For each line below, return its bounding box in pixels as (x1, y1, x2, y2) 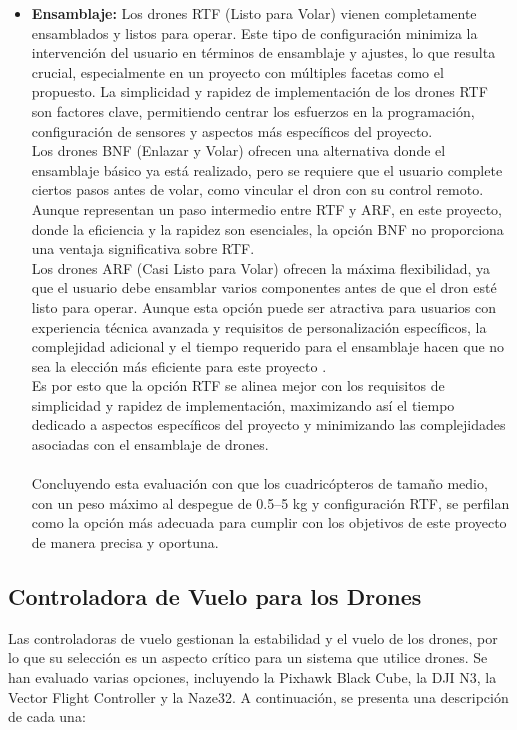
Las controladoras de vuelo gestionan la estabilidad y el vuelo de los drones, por (8, 627, 498, 648)
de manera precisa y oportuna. (31, 532, 219, 553)
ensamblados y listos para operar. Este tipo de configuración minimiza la (31, 22, 478, 43)
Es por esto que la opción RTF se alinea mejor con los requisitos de (31, 375, 445, 396)
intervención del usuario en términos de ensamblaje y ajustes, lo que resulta (31, 42, 496, 63)
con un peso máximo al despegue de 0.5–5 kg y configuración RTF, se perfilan (31, 492, 510, 513)
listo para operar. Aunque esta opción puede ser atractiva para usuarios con (31, 296, 497, 317)
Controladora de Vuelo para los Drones (8, 581, 422, 612)
